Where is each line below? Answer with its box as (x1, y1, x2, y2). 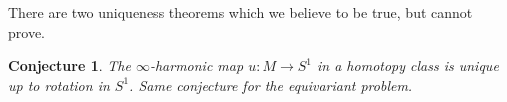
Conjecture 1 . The (8, 55, 131, 76)
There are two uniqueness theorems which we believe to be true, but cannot (8, 2, 473, 22)
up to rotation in (8, 74, 110, 95)
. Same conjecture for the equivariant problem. (129, 74, 413, 95)
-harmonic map (149, 55, 244, 76)
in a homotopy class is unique (317, 55, 499, 76)
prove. (8, 21, 45, 42)
